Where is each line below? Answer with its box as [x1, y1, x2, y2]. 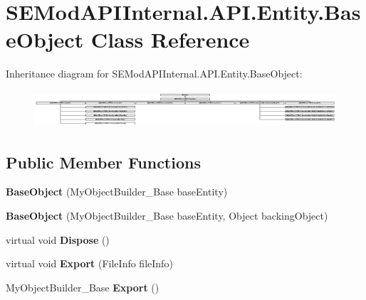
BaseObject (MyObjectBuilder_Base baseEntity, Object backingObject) [6, 208, 328, 223]
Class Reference [90, 25, 250, 54]
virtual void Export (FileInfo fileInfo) [6, 256, 173, 271]
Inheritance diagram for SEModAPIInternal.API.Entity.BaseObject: [6, 66, 303, 81]
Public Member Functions [6, 151, 201, 173]
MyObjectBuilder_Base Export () [6, 279, 160, 294]
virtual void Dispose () [6, 232, 110, 247]
